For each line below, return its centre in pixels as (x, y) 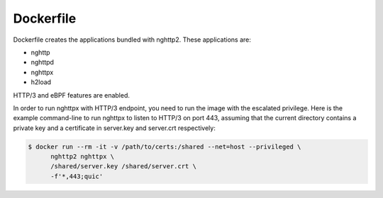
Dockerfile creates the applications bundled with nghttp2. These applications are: (132, 40)
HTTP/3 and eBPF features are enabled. (72, 95)
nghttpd (43, 62)
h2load (41, 82)
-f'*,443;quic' (77, 176)
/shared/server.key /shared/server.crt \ (123, 167)
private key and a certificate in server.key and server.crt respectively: (114, 128)
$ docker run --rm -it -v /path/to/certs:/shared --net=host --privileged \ (165, 146)
